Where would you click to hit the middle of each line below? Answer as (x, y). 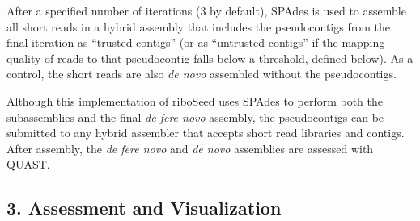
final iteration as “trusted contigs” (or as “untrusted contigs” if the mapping (196, 42)
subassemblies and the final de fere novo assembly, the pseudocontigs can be (195, 117)
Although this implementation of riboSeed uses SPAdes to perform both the (195, 100)
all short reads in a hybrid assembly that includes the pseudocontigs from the (198, 26)
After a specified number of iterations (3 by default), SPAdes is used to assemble (206, 10)
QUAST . (28, 164)
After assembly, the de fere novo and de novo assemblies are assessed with (190, 148)
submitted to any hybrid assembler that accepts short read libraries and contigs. (206, 133)
